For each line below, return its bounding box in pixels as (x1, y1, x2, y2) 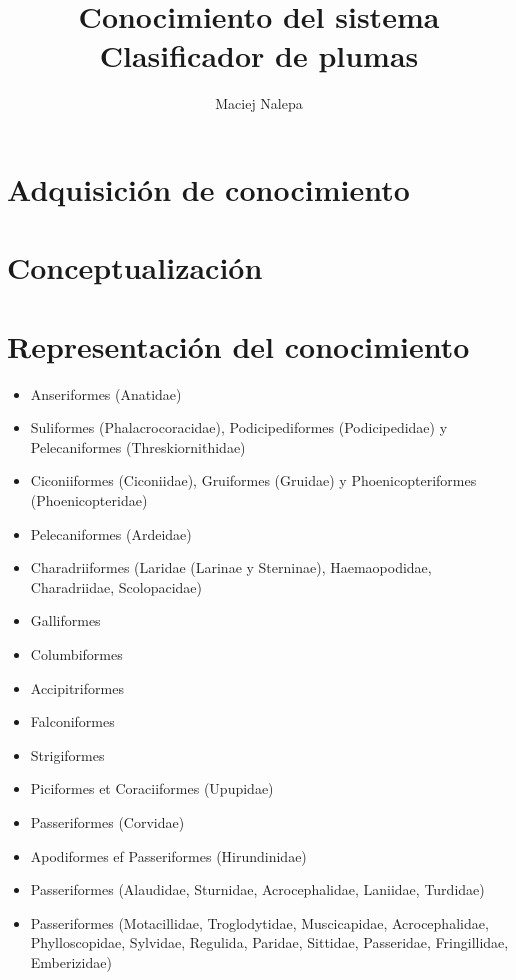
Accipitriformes (30, 677, 124, 698)
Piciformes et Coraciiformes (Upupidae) (30, 778, 274, 799)
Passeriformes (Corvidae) (30, 811, 185, 832)
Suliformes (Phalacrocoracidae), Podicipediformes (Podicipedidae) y (30, 417, 448, 438)
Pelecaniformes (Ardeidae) (30, 523, 192, 544)
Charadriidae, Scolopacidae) (30, 576, 203, 597)
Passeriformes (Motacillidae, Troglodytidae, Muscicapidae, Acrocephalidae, (30, 912, 489, 933)
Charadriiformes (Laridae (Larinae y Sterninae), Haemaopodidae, (30, 557, 432, 578)
